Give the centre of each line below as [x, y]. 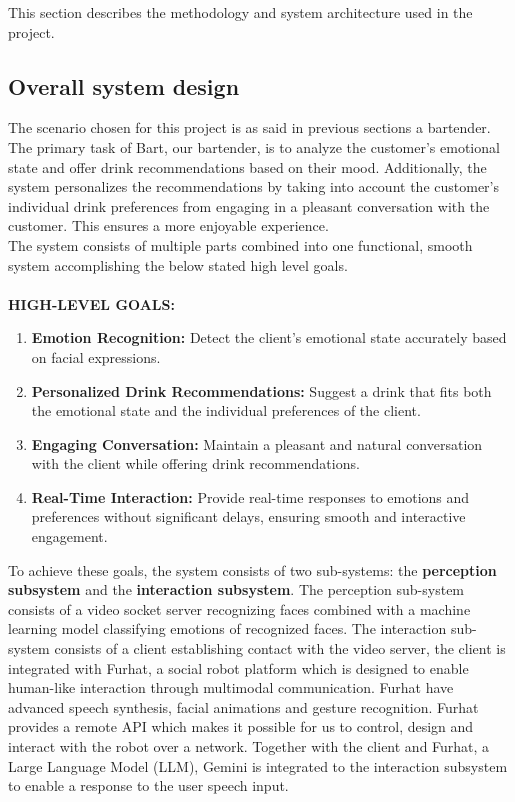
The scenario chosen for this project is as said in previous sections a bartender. [249, 127]
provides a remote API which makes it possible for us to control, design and [241, 726]
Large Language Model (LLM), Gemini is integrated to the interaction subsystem [258, 765]
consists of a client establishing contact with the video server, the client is [280, 648]
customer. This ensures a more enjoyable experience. [168, 225]
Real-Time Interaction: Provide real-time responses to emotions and [250, 496]
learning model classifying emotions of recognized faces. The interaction [227, 628]
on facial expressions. [96, 356]
